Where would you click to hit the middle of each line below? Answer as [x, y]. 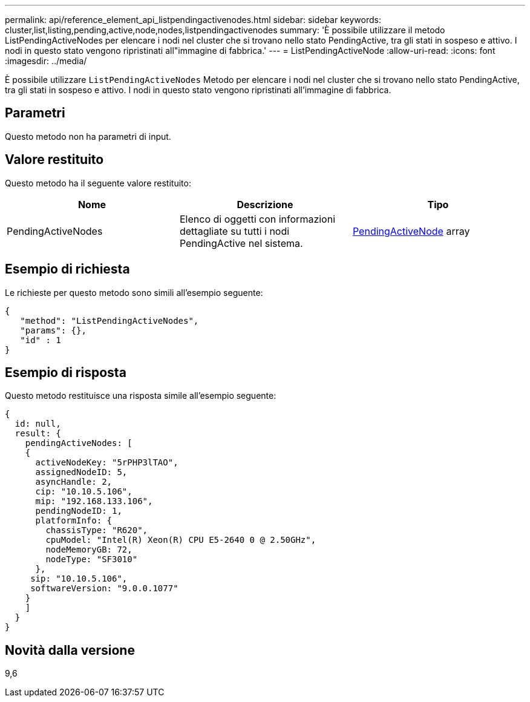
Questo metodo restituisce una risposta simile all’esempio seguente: [141, 396]
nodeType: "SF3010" [92, 559]
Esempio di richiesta [67, 269]
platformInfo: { [74, 521]
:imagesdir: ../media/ [46, 61]
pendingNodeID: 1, [79, 511]
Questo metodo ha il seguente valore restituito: [98, 183]
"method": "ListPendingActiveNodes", [110, 320]
